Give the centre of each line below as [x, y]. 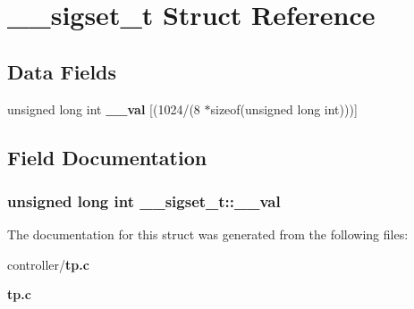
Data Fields [62, 71]
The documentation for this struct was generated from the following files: [208, 234]
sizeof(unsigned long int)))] [284, 109]
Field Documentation [107, 157]
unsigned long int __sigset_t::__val [144, 200]
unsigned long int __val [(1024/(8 [104, 109]
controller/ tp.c [48, 264]
